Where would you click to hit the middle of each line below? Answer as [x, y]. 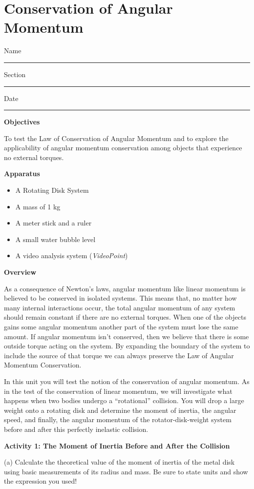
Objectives [22, 122]
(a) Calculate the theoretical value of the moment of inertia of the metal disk [119, 462]
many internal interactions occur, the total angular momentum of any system [120, 307]
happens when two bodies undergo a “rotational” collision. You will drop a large [124, 400]
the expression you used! [41, 481]
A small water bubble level [55, 239]
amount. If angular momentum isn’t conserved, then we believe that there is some [127, 336]
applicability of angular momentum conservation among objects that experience [123, 148]
